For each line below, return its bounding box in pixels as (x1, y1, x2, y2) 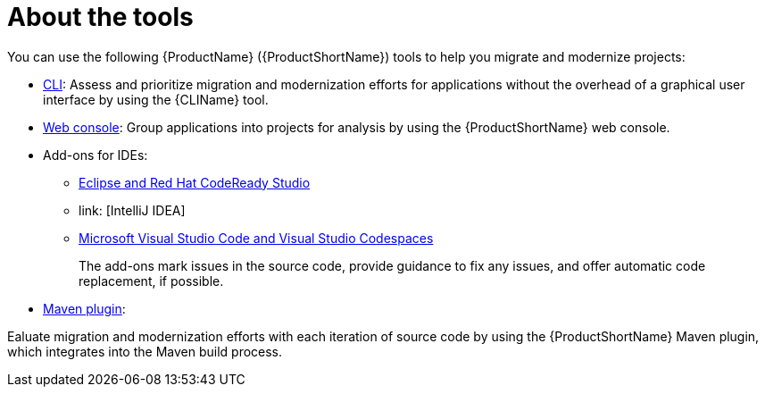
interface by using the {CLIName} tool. (43, 91, 269, 107)
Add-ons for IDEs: (43, 147, 148, 163)
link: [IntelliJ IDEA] (79, 202, 186, 218)
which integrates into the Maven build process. (7, 343, 283, 359)
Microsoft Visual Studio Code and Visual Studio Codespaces (79, 230, 434, 246)
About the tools (7, 2, 194, 32)
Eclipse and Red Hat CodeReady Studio (79, 174, 311, 190)
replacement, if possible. (79, 272, 224, 289)
